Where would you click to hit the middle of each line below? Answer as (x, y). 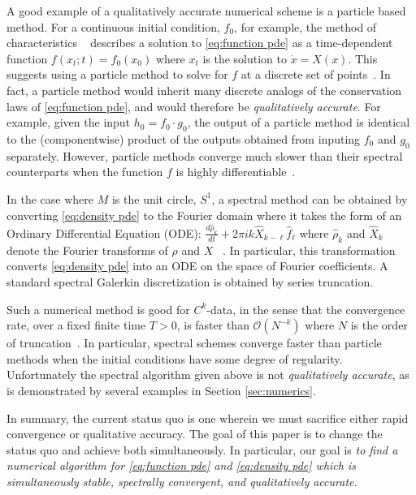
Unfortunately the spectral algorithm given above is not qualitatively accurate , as (208, 374)
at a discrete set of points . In (316, 74)
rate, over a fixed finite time (76, 325)
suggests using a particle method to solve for (117, 74)
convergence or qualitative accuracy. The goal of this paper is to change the (195, 434)
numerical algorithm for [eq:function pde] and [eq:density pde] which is (181, 465)
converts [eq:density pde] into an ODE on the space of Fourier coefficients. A (197, 266)
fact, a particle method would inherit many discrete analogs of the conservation (204, 90)
